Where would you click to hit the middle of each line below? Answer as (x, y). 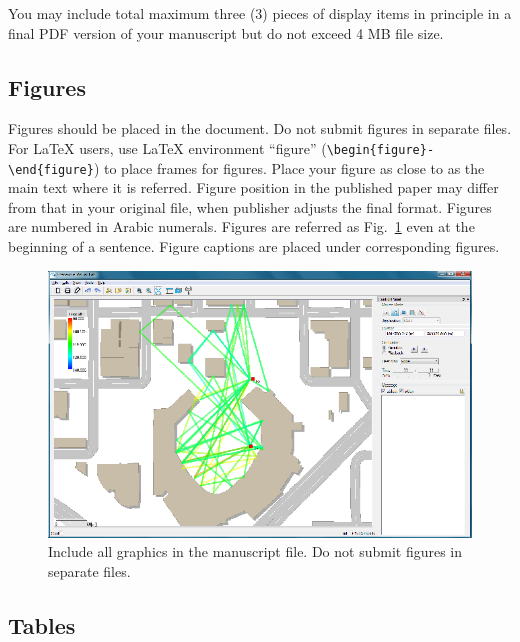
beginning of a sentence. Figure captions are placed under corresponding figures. (254, 246)
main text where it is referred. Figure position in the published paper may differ (253, 187)
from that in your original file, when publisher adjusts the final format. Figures (250, 206)
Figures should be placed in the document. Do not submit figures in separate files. (260, 128)
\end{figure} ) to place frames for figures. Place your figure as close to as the (246, 167)
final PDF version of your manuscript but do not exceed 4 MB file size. (226, 32)
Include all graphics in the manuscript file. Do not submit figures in (255, 551)
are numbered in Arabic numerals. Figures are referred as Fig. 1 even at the (241, 226)
